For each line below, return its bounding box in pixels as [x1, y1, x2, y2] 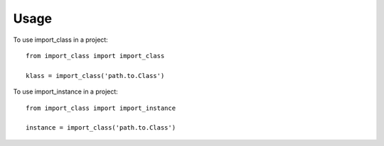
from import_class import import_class [26, 52, 165, 60]
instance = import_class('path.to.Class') [26, 124, 176, 132]
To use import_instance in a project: [13, 87, 119, 96]
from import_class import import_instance [26, 103, 176, 112]
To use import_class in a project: [13, 35, 108, 44]
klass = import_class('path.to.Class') [26, 72, 165, 79]
